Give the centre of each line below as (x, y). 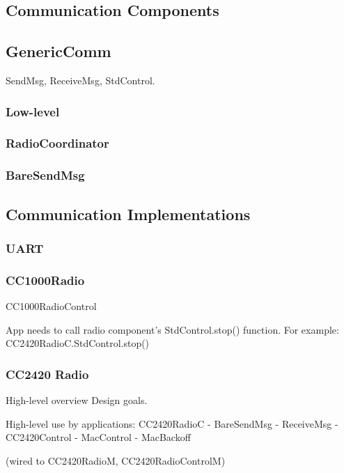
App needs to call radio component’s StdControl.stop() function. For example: (172, 329)
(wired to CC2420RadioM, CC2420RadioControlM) (116, 460)
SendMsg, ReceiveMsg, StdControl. (80, 80)
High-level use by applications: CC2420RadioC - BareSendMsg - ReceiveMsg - (172, 423)
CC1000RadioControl (51, 305)
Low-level (33, 111)
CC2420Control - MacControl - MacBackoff (98, 437)
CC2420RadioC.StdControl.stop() (78, 343)
